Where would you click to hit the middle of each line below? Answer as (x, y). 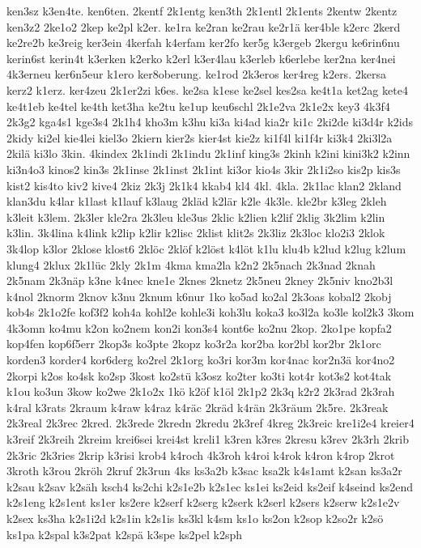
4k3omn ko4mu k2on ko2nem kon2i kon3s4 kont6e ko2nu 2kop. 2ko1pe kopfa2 (199, 327)
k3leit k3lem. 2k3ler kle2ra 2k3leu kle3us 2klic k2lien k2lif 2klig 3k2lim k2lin (196, 217)
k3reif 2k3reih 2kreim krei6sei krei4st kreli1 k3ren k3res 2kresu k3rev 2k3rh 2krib (208, 439)
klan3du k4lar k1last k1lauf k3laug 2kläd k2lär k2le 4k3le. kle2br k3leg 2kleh (197, 201)
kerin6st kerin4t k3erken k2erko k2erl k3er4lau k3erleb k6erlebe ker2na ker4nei (201, 58)
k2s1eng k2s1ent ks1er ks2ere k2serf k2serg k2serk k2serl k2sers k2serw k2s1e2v (203, 502)
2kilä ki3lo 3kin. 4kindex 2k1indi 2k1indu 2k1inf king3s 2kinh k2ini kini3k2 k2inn (208, 153)
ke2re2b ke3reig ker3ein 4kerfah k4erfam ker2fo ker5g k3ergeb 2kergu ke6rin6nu (203, 42)
